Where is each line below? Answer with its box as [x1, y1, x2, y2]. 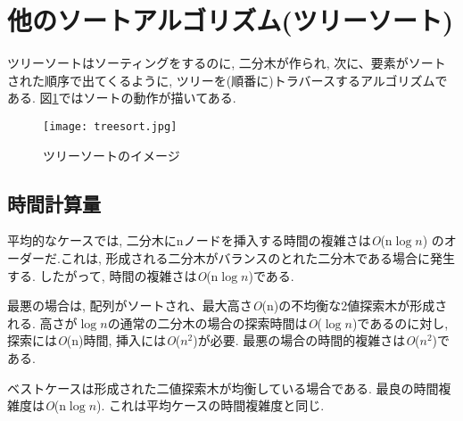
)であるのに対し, [351, 313, 449, 332]
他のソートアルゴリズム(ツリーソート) [7, 2, 454, 38]
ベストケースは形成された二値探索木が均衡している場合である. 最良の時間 [7, 378, 439, 397]
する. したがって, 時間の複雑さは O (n [7, 266, 219, 285]
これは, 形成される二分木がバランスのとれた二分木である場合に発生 [60, 248, 456, 267]
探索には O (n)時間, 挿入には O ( [7, 331, 181, 350]
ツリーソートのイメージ [43, 145, 180, 164]
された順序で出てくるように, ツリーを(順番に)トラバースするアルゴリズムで [7, 70, 448, 89]
